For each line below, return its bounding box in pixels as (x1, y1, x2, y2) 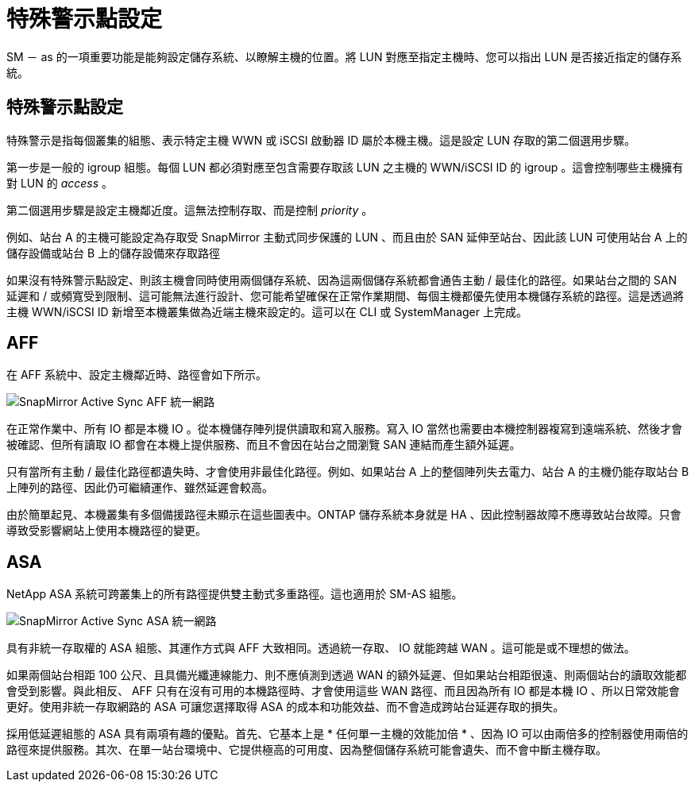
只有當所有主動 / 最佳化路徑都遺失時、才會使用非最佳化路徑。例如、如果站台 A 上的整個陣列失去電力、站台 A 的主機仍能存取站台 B (6, 465, 689, 479)
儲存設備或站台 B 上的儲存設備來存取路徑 (6, 245, 221, 260)
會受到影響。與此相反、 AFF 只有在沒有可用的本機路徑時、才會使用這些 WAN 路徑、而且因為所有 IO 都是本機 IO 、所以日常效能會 (6, 684, 680, 698)
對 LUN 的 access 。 (6, 176, 114, 190)
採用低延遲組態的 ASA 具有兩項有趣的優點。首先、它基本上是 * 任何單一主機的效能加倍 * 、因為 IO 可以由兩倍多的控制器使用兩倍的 (6, 727, 689, 741)
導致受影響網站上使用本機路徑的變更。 (6, 523, 207, 538)
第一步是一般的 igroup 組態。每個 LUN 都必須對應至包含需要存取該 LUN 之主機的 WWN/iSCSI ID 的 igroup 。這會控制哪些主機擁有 (6, 160, 684, 174)
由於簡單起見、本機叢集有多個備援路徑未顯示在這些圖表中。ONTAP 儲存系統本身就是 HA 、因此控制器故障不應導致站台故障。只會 (6, 508, 681, 522)
